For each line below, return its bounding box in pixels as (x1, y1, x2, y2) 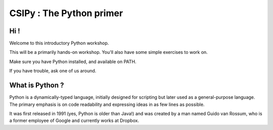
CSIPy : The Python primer (9, 8, 123, 19)
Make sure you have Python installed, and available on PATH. (9, 58, 136, 64)
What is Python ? (9, 81, 64, 90)
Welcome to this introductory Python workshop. (9, 40, 109, 46)
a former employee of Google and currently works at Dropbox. (9, 117, 139, 123)
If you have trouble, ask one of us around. (9, 68, 97, 74)
